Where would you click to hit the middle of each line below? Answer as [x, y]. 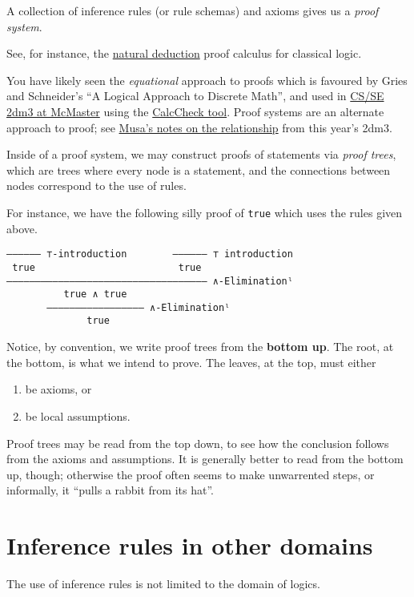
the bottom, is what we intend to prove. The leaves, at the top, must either [191, 362]
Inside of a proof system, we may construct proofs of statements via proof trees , [201, 154]
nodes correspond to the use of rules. [96, 186]
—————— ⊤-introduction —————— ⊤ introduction [150, 254]
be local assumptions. [78, 415]
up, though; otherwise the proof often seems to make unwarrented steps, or [191, 474]
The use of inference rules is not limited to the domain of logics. [163, 583]
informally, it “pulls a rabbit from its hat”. [110, 490]
